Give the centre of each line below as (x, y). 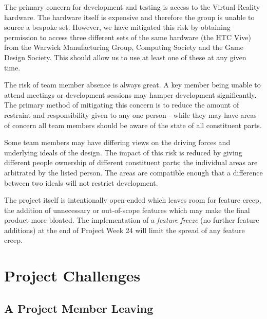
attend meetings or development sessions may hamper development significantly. (130, 94)
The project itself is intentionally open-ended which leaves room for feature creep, (133, 200)
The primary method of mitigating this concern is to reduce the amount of (122, 105)
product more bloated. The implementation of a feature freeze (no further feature (132, 220)
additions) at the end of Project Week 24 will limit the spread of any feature (125, 230)
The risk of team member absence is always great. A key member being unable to (132, 85)
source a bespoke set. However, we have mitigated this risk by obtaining (117, 27)
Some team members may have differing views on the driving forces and (117, 142)
